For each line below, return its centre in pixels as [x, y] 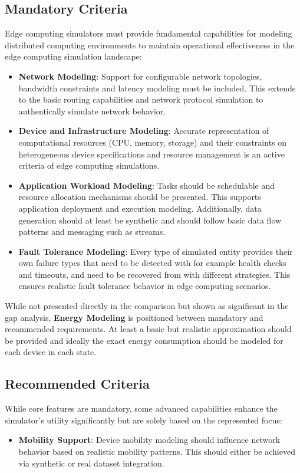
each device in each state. [51, 352]
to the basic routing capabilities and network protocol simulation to [141, 99]
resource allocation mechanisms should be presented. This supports [140, 197]
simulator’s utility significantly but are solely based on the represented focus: [144, 420]
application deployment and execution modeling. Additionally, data [140, 208]
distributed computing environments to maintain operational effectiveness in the [150, 45]
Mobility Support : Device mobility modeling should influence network [149, 440]
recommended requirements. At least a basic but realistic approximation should [148, 329]
